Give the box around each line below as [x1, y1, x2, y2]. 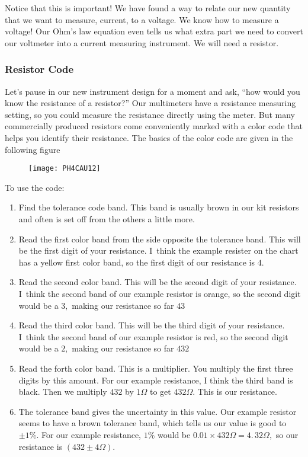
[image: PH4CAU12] [28, 164, 101, 173]
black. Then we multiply [18, 385, 107, 398]
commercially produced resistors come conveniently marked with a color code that [5, 120, 303, 132]
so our [275, 428, 299, 440]
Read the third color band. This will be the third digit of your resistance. [18, 319, 285, 331]
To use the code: [5, 181, 65, 193]
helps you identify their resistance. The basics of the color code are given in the [5, 131, 293, 143]
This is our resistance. [197, 385, 277, 398]
